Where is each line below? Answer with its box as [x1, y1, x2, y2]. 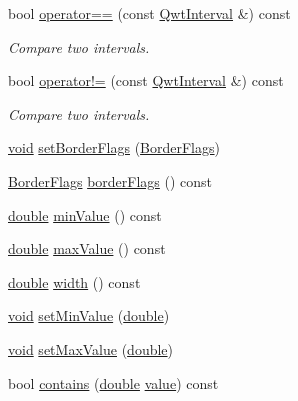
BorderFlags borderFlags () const [8, 170, 213, 191]
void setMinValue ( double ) [8, 305, 170, 326]
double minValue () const [8, 204, 162, 225]
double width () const [8, 271, 141, 292]
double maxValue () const [8, 238, 166, 259]
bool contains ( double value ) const [8, 372, 219, 393]
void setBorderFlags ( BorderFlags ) [8, 137, 220, 158]
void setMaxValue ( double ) [8, 338, 174, 359]
